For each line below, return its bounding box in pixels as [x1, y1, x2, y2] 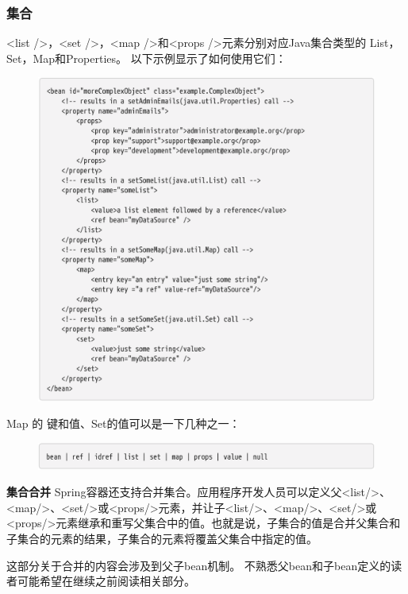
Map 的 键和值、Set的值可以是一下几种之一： [6, 415, 241, 432]
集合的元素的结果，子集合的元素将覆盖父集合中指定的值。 [17, 530, 318, 546]
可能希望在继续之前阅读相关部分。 [17, 573, 195, 589]
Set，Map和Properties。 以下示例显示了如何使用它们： [6, 49, 287, 66]
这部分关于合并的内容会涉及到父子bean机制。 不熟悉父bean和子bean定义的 [6, 557, 391, 573]
